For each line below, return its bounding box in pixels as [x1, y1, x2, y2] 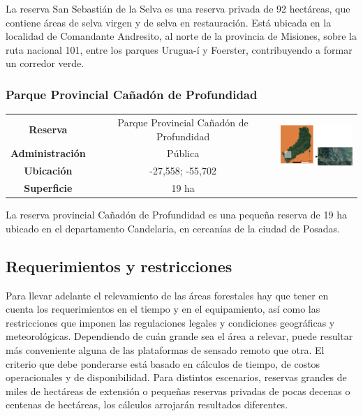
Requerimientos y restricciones [6, 255, 232, 276]
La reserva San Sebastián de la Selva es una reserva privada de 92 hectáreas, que [6, 1, 350, 15]
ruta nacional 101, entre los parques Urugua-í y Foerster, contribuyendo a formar [6, 42, 353, 57]
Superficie [24, 181, 73, 195]
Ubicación [24, 163, 73, 178]
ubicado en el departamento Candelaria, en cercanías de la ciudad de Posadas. [6, 221, 340, 235]
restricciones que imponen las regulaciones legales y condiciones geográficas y [6, 315, 335, 329]
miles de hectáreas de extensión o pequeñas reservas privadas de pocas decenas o [6, 383, 350, 398]
